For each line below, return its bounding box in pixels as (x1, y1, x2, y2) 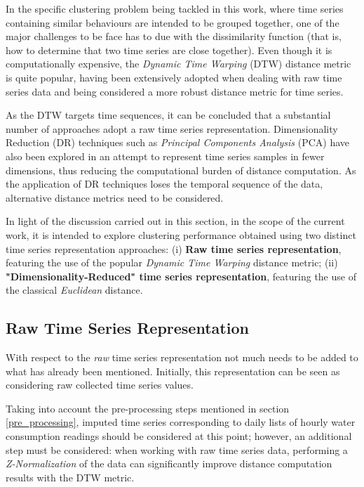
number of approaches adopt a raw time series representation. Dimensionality (6, 121, 338, 136)
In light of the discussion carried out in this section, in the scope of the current (6, 214, 345, 228)
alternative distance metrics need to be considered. (6, 190, 224, 204)
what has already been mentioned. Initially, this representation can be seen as (6, 363, 340, 378)
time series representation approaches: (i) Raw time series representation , (6, 241, 342, 256)
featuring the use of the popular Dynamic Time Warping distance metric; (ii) (6, 255, 338, 270)
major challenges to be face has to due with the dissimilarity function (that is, (6, 29, 342, 44)
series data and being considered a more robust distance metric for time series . (6, 84, 344, 98)
